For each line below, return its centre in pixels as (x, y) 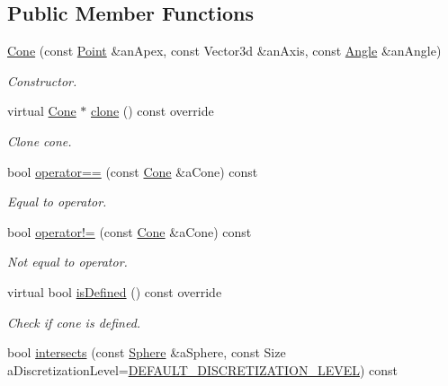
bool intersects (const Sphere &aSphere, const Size (147, 352)
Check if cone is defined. (74, 322)
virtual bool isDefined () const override (115, 291)
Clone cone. (40, 140)
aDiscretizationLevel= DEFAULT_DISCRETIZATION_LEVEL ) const (203, 369)
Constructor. (42, 80)
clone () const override (152, 111)
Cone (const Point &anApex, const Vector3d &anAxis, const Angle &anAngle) (224, 51)
